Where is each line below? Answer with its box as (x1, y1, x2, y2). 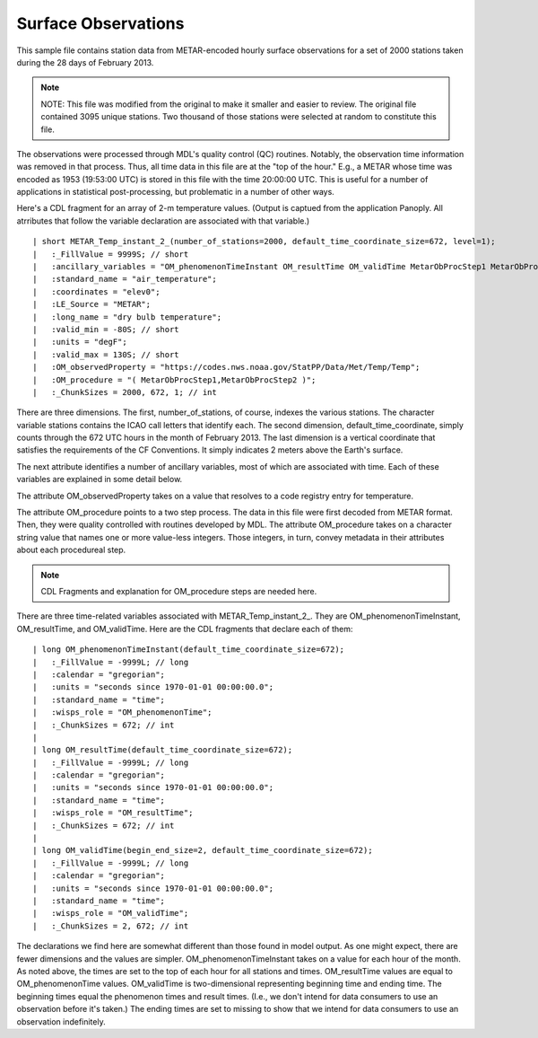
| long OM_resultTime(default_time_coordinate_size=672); (32, 745, 293, 755)
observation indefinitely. (16, 1016, 107, 1027)
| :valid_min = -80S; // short (32, 324, 179, 334)
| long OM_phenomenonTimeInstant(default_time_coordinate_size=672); (32, 645, 345, 655)
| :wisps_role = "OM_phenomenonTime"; (32, 708, 213, 717)
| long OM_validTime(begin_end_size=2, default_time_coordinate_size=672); (32, 845, 373, 856)
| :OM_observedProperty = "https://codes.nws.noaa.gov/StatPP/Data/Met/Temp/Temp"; (32, 362, 421, 373)
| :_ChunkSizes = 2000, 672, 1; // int (32, 387, 217, 397)
